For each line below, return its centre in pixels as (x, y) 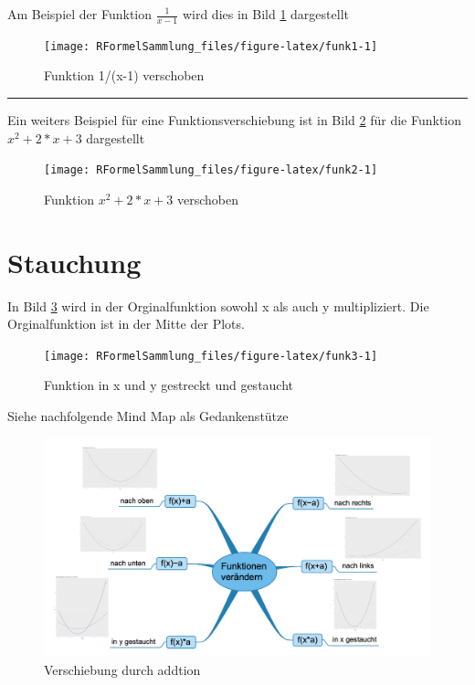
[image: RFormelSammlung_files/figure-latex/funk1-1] (211, 46)
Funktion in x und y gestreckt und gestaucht (169, 385)
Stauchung (74, 262)
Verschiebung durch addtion (122, 669)
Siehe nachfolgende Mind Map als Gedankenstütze (148, 416)
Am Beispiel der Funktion (80, 14)
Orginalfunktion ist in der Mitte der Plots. (126, 324)
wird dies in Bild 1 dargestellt (265, 14)
